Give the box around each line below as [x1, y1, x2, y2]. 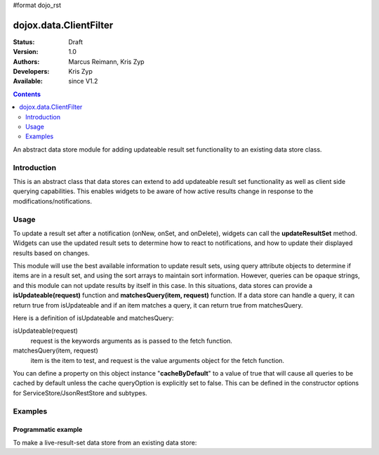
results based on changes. [13, 249, 91, 257]
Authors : [13, 57, 40, 66]
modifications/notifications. [13, 197, 93, 205]
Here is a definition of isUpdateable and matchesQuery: [13, 314, 174, 322]
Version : [13, 48, 39, 56]
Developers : [13, 67, 50, 76]
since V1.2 [68, 77, 98, 86]
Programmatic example [13, 426, 83, 434]
